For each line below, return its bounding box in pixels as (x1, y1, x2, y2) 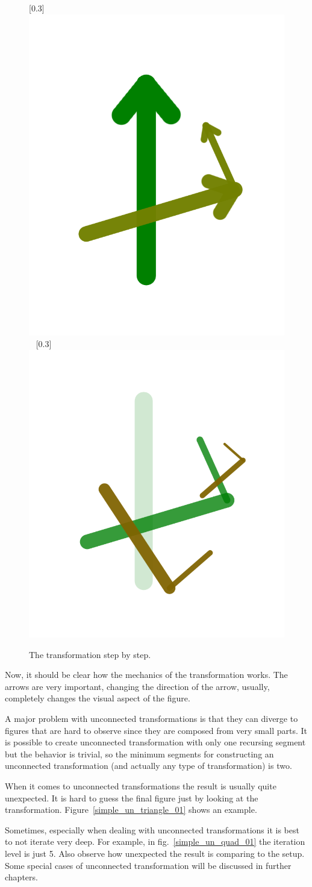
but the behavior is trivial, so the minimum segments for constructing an (5, 747, 274, 760)
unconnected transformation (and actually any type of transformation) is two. (5, 759, 292, 772)
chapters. (5, 871, 38, 883)
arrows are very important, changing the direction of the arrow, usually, (5, 680, 270, 692)
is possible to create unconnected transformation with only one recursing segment (5, 736, 306, 748)
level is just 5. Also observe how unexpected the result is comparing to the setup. (5, 847, 305, 859)
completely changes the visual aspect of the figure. (5, 692, 190, 704)
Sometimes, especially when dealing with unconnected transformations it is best (5, 823, 299, 836)
